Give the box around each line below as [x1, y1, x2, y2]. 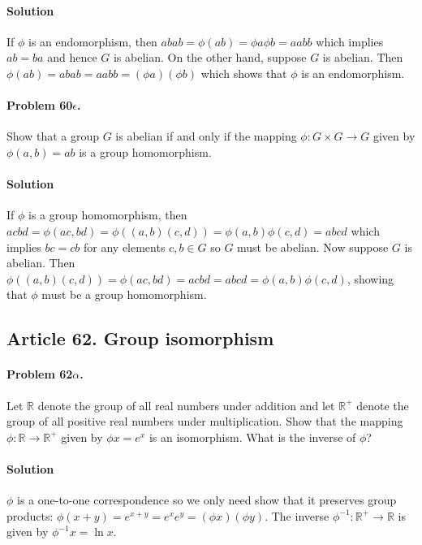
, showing [347, 270, 394, 287]
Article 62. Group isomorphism [6, 326, 274, 351]
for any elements [84, 238, 166, 255]
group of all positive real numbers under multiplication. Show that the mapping [6, 413, 403, 430]
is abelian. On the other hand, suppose [113, 49, 307, 66]
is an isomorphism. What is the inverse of [149, 428, 356, 445]
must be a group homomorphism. [41, 286, 207, 303]
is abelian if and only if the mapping [115, 128, 297, 145]
